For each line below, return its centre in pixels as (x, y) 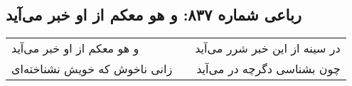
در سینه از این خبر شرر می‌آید (268, 48)
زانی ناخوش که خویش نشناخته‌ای (92, 69)
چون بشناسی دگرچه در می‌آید (268, 69)
